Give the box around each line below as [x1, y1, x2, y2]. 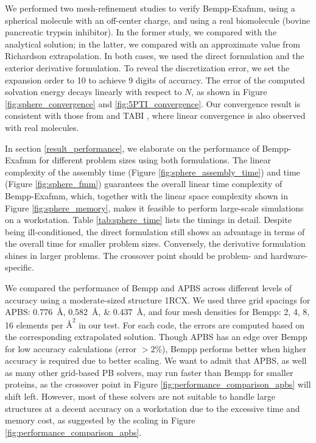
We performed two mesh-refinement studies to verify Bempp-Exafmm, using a [5, 2, 295, 14]
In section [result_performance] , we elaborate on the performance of [5, 141, 259, 154]
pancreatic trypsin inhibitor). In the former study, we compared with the [5, 26, 277, 38]
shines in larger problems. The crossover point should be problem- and [5, 249, 268, 261]
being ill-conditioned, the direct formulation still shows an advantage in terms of [5, 225, 305, 238]
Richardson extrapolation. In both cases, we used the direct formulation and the [5, 49, 304, 62]
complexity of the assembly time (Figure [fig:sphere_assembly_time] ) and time [5, 165, 300, 178]
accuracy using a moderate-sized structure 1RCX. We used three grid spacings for [5, 293, 311, 306]
